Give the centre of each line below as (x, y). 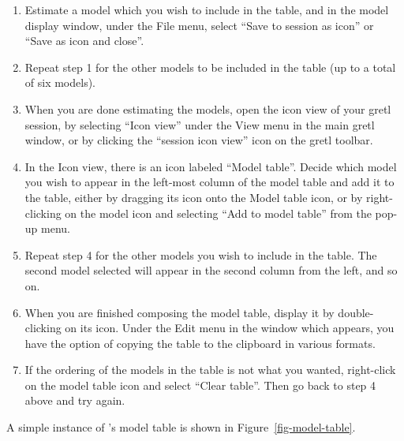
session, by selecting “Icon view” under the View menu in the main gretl (200, 124)
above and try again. (75, 400)
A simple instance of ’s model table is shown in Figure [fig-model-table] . (181, 427)
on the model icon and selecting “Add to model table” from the (218, 213)
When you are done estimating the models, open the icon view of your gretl (208, 108)
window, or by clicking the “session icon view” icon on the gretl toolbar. (199, 140)
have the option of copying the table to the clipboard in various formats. (200, 343)
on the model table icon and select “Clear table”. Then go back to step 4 (200, 385)
